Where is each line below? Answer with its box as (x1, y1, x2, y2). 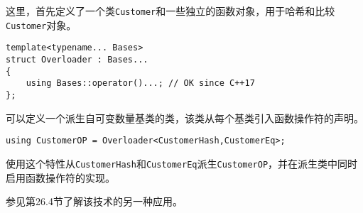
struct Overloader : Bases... (6, 54, 148, 65)
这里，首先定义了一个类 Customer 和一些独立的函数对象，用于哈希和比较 (6, 4, 335, 18)
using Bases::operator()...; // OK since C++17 (26, 78, 255, 89)
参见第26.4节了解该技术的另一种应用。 (6, 194, 183, 209)
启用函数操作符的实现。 (6, 170, 115, 185)
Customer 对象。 (6, 17, 77, 32)
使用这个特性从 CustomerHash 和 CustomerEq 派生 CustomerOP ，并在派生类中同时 (6, 155, 358, 170)
